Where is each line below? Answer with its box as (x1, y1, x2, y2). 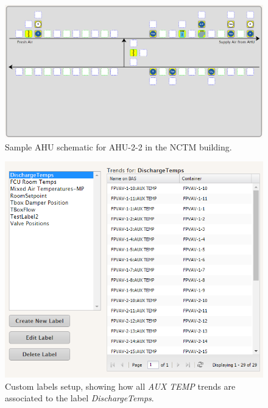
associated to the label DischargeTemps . (5, 392, 154, 404)
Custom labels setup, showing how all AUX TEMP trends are (5, 379, 236, 392)
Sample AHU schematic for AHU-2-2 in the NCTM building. (5, 140, 232, 153)
